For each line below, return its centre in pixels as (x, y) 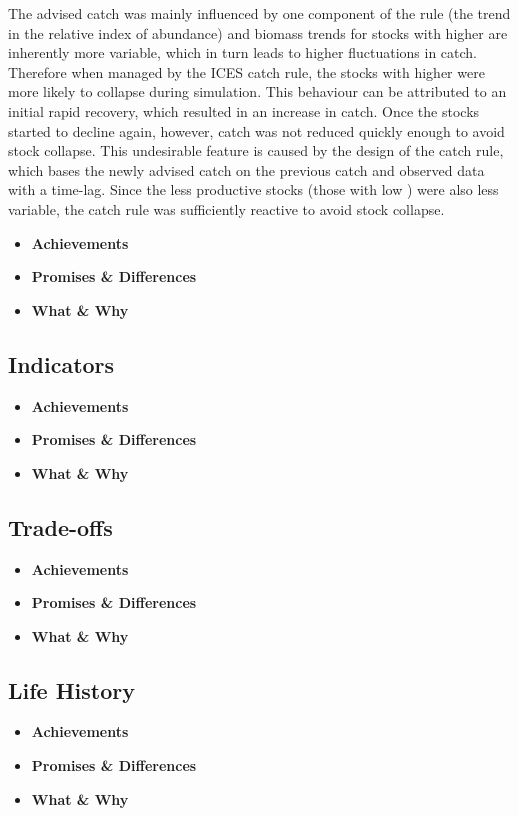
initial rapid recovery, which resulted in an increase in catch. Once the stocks (244, 110)
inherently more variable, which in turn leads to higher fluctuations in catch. (242, 52)
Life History (72, 689)
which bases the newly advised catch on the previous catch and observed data (246, 169)
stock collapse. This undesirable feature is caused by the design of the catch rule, (256, 150)
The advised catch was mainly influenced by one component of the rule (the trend (259, 13)
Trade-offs (60, 526)
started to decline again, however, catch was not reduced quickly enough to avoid (256, 130)
